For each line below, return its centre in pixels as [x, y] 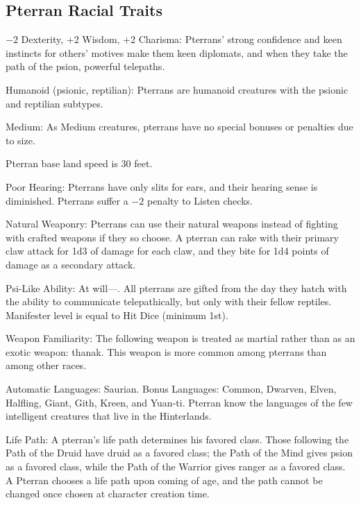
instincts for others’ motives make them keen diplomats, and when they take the [177, 52]
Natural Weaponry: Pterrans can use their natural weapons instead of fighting [172, 224]
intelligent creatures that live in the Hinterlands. [109, 416]
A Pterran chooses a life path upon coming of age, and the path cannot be [164, 480]
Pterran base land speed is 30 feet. [79, 163]
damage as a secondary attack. [71, 264]
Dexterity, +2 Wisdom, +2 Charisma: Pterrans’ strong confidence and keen [182, 39]
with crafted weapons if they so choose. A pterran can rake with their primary [173, 237]
